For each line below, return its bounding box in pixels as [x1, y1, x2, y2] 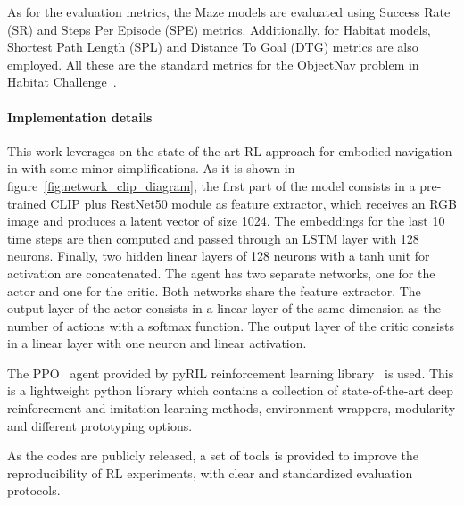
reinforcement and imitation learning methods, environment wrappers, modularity [7, 399, 456, 418]
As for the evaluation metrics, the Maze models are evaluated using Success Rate [7, 3, 451, 21]
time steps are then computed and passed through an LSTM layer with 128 [7, 228, 419, 247]
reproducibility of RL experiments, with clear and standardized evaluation [7, 463, 413, 482]
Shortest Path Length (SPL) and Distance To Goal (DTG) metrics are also [7, 37, 418, 56]
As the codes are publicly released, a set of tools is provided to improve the [7, 446, 419, 465]
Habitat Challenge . [7, 72, 117, 91]
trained [7, 194, 46, 212]
